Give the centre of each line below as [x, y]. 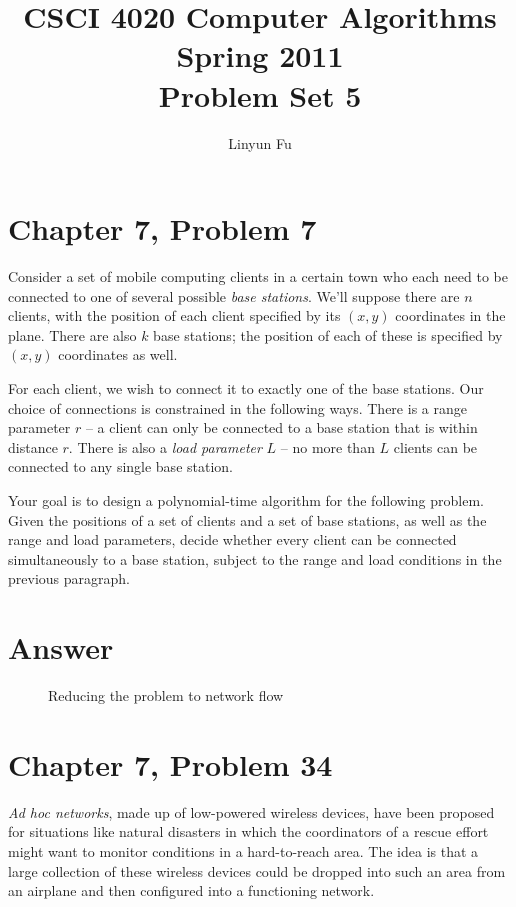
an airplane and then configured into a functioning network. [191, 890]
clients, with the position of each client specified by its [174, 315]
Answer [61, 647]
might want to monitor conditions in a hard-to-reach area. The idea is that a [243, 850]
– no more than [327, 446]
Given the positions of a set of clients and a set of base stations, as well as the [247, 519]
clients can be [435, 446]
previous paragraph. [69, 578]
